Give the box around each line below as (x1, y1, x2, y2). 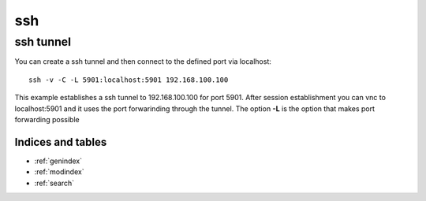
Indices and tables (14, 135, 107, 149)
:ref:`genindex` (34, 156, 83, 166)
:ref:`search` (34, 178, 75, 188)
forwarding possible (14, 114, 80, 124)
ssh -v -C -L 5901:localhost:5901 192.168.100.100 (28, 75, 229, 84)
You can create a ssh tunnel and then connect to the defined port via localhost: (14, 57, 272, 66)
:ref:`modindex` (34, 167, 84, 177)
